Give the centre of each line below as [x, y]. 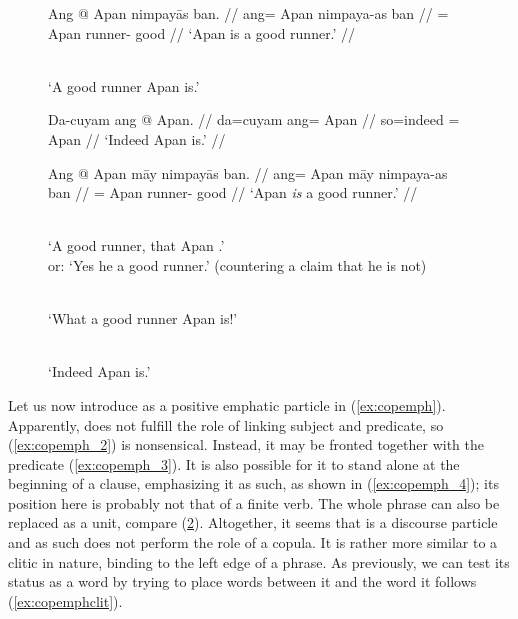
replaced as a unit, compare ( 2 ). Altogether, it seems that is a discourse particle [253, 522]
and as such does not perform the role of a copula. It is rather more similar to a [253, 542]
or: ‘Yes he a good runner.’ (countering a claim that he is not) [237, 264]
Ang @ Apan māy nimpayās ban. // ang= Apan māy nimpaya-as [248, 172]
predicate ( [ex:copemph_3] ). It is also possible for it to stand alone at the [234, 463]
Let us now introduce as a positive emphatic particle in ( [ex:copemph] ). [227, 404]
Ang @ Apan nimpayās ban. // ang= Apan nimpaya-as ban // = [248, 13]
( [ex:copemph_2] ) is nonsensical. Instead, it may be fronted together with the [246, 444]
